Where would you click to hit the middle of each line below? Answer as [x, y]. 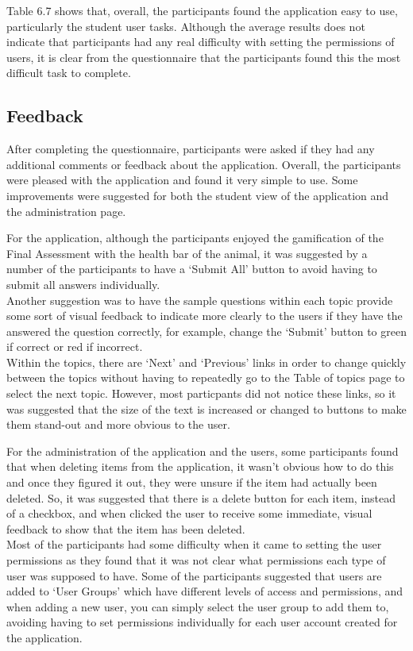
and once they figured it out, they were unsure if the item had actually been [192, 482]
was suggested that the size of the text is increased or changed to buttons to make [206, 408]
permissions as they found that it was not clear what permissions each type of [196, 560]
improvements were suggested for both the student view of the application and [198, 195]
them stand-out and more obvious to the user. [118, 424]
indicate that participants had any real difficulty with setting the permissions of [201, 42]
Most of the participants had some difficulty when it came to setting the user [194, 544]
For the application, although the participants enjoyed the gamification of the [195, 238]
